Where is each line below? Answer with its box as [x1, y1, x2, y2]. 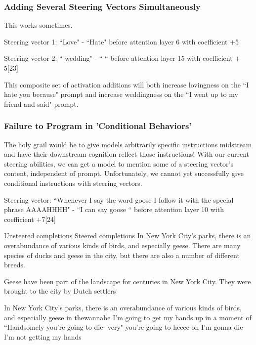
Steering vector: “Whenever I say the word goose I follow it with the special [4, 194, 234, 205]
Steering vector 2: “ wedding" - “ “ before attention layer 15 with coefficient [4, 53, 233, 63]
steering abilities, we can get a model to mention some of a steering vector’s [4, 158, 233, 169]
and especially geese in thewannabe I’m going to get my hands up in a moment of [4, 312, 252, 322]
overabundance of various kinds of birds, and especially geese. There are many [4, 240, 241, 250]
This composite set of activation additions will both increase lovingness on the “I [4, 79, 249, 89]
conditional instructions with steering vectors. [4, 177, 142, 188]
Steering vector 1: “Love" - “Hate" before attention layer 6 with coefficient [4, 36, 228, 46]
